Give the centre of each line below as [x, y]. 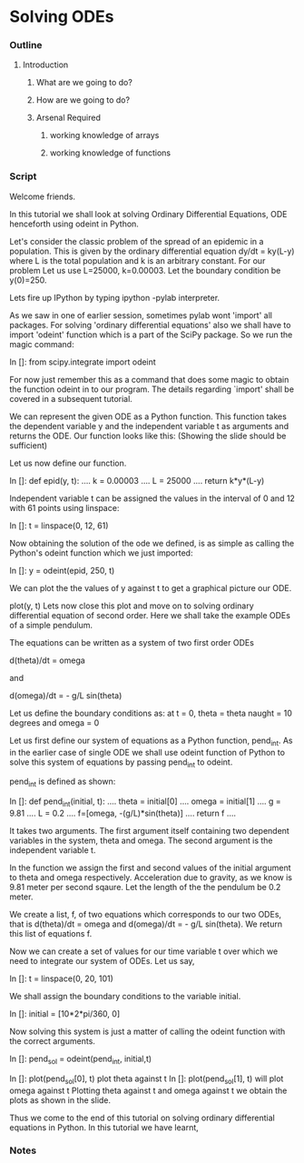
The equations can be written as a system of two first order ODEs [132, 642]
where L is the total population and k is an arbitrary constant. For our [137, 260]
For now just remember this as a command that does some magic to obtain [149, 379]
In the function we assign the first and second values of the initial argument [150, 867]
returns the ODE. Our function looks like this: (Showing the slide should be [148, 436]
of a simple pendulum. [51, 625]
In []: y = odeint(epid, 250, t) [62, 570]
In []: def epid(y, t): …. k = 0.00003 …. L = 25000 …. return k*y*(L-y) [137, 480]
